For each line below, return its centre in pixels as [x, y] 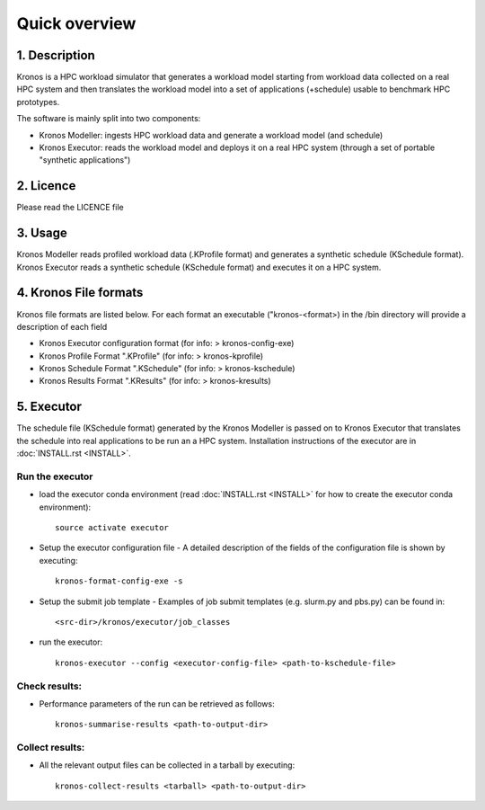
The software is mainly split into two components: [109, 119]
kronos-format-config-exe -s [119, 581]
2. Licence [46, 186]
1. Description [56, 55]
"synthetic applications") [85, 160]
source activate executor [112, 528]
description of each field [62, 326]
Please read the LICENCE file [71, 208]
